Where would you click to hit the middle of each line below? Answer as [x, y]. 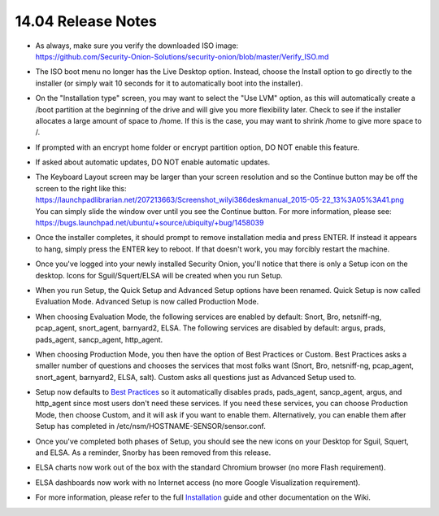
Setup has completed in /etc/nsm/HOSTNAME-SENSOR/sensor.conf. [150, 426]
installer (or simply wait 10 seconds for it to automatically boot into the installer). [169, 83]
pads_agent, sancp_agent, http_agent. [99, 339]
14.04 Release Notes [86, 21]
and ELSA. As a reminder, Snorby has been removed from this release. [153, 453]
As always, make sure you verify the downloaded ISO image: [137, 46]
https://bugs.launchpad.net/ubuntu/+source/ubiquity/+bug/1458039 [150, 223]
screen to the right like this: [81, 188]
